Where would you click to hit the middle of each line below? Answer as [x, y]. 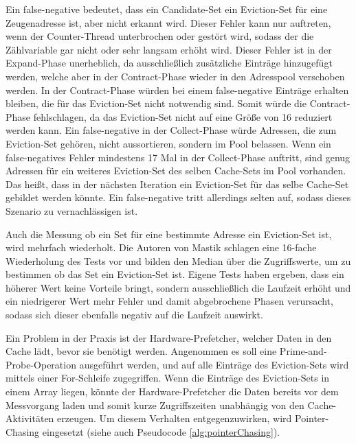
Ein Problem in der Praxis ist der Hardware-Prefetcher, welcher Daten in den [169, 337]
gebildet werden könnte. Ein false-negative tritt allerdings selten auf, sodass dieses [178, 197]
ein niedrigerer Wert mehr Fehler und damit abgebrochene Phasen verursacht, [169, 301]
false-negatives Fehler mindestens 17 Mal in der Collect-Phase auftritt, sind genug [178, 157]
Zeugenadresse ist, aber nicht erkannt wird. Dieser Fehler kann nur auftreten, [168, 22]
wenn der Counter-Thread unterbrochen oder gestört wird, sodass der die [160, 36]
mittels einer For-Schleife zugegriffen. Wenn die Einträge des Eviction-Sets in [168, 378]
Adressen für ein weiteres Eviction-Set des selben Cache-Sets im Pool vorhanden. [176, 171]
